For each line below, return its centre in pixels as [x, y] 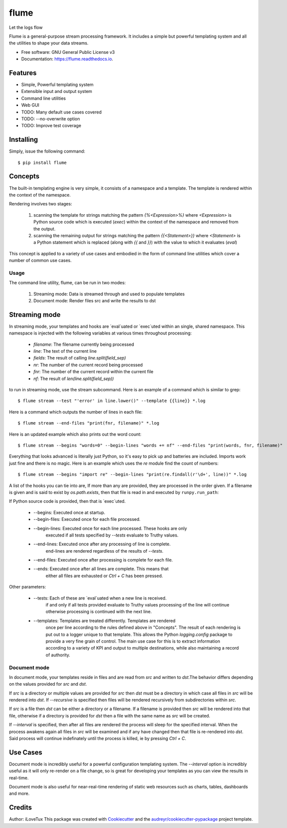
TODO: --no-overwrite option [51, 119]
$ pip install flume [42, 162]
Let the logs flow [26, 27]
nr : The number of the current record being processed [88, 365]
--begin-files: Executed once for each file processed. [87, 519]
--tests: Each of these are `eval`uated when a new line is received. [100, 598]
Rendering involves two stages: [41, 204]
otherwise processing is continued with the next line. [99, 612]
